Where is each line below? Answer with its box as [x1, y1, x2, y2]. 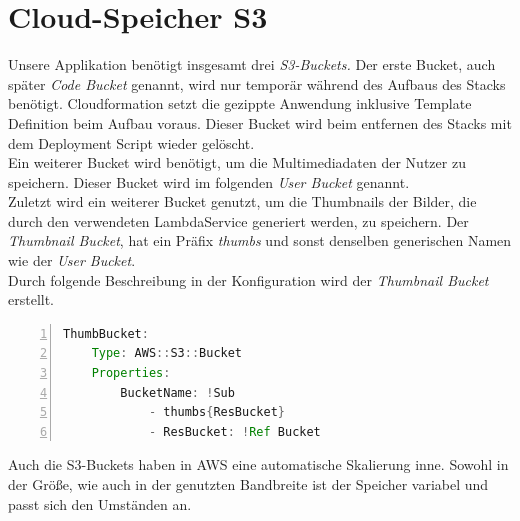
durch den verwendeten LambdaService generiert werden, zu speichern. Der [8, 210, 469, 231]
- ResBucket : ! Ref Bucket [148, 424, 321, 439]
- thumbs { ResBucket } [148, 405, 285, 420]
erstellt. [8, 289, 55, 310]
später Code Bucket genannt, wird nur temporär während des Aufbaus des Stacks [8, 73, 506, 94]
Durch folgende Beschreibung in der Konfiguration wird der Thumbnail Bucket [8, 269, 489, 290]
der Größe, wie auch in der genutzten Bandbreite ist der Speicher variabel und [8, 474, 489, 494]
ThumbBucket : [63, 326, 149, 341]
